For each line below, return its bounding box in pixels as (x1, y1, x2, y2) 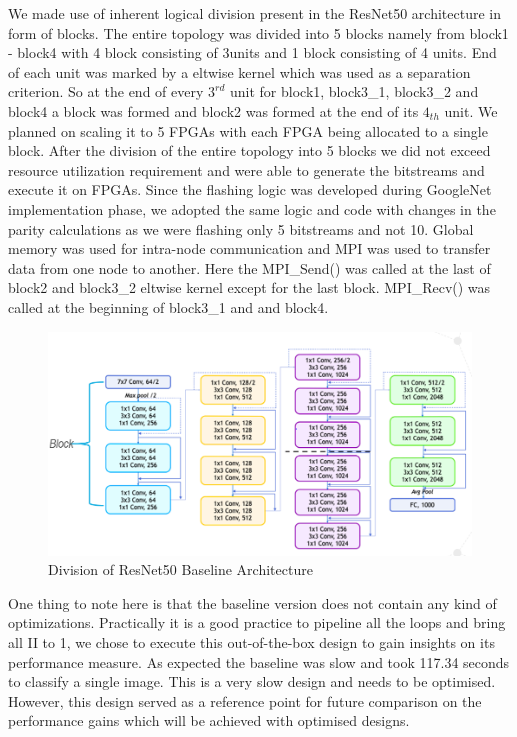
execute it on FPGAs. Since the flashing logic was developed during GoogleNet (8, 179, 492, 200)
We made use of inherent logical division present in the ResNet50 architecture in (8, 3, 501, 23)
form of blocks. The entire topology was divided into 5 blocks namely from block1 (8, 22, 509, 43)
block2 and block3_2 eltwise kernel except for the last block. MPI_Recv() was (8, 277, 491, 298)
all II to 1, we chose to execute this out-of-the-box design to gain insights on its (8, 632, 495, 652)
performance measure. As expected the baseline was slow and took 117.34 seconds (8, 651, 510, 672)
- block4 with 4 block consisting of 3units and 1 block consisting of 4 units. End (8, 42, 497, 63)
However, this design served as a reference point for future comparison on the (8, 690, 482, 711)
